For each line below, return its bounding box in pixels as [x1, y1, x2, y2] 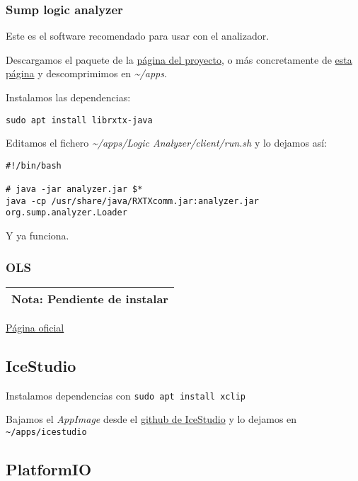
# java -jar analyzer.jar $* [6, 184, 143, 195]
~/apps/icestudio [6, 426, 87, 437]
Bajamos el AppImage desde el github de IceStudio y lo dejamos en [6, 412, 297, 426]
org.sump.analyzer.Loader [6, 208, 127, 218]
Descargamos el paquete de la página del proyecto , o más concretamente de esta [6, 52, 352, 67]
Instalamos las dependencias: [6, 90, 131, 104]
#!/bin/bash [6, 160, 62, 171]
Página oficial [6, 319, 64, 334]
